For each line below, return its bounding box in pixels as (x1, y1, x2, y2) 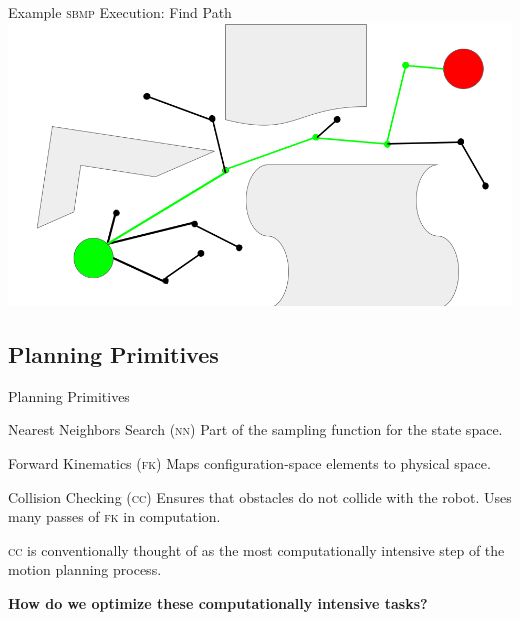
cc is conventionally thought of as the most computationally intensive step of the (8, 539, 505, 560)
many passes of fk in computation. (8, 506, 221, 527)
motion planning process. (8, 559, 162, 580)
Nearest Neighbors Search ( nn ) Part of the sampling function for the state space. (8, 419, 503, 440)
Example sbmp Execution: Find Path (8, 2, 232, 22)
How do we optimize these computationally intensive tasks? (8, 593, 428, 614)
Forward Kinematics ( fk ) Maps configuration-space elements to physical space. (8, 453, 491, 474)
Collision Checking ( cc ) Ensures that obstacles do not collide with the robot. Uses (8, 486, 512, 507)
